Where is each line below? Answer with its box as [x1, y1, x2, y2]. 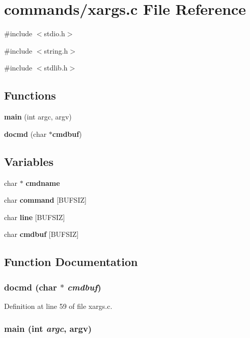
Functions [4, 87, 56, 103]
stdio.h [44, 28, 65, 39]
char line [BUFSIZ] [4, 211, 65, 222]
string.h [44, 45, 68, 56]
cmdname [25, 177, 60, 188]
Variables [4, 153, 54, 169]
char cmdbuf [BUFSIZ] [4, 229, 79, 239]
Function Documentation [4, 254, 138, 270]
